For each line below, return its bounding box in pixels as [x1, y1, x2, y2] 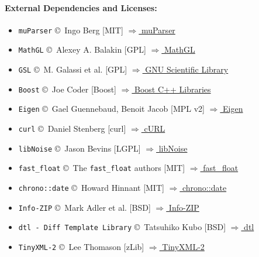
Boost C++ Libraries [134, 83, 211, 95]
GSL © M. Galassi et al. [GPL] [18, 63, 127, 76]
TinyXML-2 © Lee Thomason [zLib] [18, 241, 144, 253]
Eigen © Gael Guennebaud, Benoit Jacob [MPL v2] [18, 102, 205, 115]
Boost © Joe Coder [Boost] [18, 83, 116, 95]
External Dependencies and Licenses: [5, 1, 157, 13]
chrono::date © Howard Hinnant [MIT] [18, 181, 164, 194]
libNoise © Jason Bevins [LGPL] [18, 142, 141, 154]
